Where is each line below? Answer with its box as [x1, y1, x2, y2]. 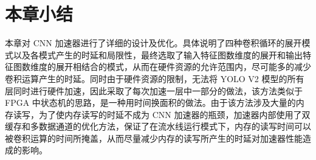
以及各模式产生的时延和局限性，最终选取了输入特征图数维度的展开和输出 [13, 48, 303, 61]
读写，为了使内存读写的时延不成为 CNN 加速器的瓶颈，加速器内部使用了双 [13, 108, 311, 120]
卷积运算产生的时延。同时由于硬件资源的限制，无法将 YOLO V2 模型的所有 [5, 72, 304, 85]
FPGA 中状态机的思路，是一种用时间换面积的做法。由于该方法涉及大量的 [5, 96, 296, 109]
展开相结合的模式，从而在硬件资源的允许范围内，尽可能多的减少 [55, 60, 311, 73]
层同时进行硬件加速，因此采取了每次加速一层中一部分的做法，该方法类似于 [5, 84, 303, 97]
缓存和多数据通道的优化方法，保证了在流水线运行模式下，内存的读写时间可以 [5, 120, 311, 133]
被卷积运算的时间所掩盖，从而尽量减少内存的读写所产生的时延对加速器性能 [5, 131, 303, 144]
